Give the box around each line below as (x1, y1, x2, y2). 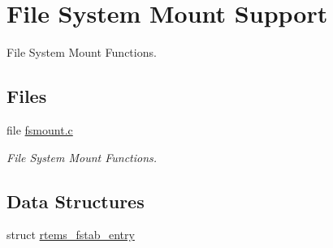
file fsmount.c (6, 121, 73, 138)
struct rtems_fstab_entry (6, 226, 135, 243)
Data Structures (6, 188, 145, 213)
